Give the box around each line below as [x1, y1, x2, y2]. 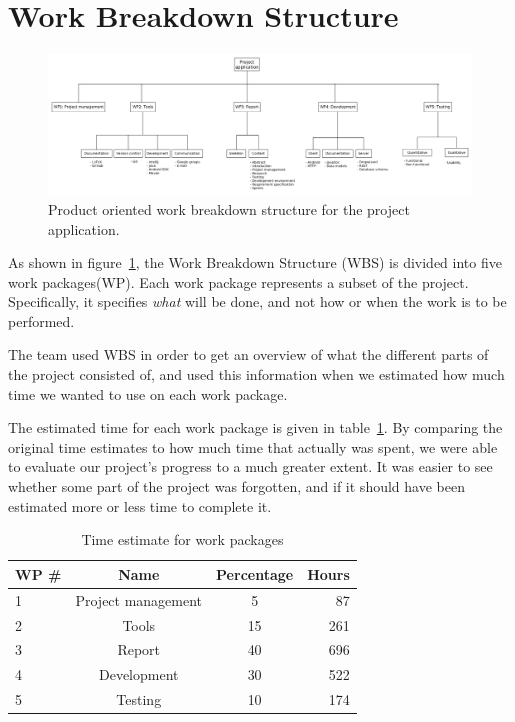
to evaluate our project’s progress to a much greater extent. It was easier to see [8, 456, 493, 477]
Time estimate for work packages [81, 529, 284, 550]
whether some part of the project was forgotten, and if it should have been [8, 476, 465, 497]
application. [48, 218, 120, 239]
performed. [8, 310, 75, 331]
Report [117, 639, 161, 660]
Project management [75, 589, 203, 610]
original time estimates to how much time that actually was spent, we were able [8, 436, 498, 457]
